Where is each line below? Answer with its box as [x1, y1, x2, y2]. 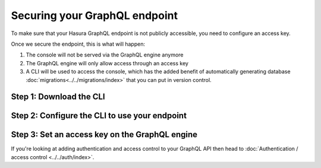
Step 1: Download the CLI [11, 92, 105, 102]
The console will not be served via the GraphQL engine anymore [26, 51, 184, 59]
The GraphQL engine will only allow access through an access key [26, 59, 188, 66]
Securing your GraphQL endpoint [11, 9, 178, 22]
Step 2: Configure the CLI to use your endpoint [11, 110, 187, 121]
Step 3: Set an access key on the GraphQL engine [11, 129, 198, 140]
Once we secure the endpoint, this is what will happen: [11, 40, 146, 47]
